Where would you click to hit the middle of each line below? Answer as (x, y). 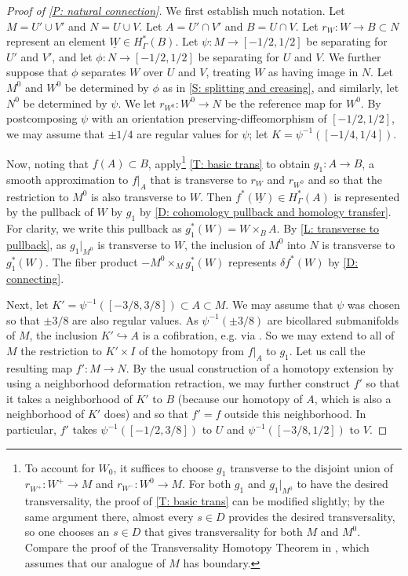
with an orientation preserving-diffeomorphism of (209, 118)
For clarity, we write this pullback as (94, 228)
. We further (352, 56)
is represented (367, 196)
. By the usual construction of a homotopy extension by (260, 367)
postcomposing (42, 118)
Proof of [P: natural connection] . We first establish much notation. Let (176, 10)
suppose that (37, 72)
